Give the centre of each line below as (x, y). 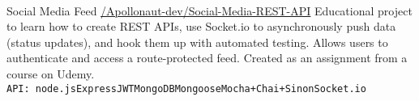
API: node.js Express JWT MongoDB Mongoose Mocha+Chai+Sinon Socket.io (186, 88)
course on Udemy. (51, 73)
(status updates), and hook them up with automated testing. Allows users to (197, 42)
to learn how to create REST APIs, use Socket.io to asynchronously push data (201, 26)
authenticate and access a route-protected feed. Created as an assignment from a (207, 58)
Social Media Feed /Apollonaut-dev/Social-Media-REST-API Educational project (209, 10)
